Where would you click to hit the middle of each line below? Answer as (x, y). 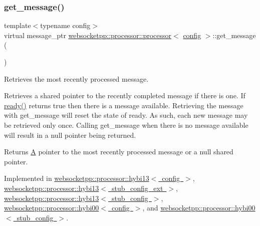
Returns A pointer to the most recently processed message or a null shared (119, 152)
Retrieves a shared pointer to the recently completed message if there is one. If (125, 95)
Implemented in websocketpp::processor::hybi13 (77, 178)
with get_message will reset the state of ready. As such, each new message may (126, 115)
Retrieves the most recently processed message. (76, 78)
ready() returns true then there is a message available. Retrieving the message (124, 105)
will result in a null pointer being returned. (70, 135)
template (18, 25)
